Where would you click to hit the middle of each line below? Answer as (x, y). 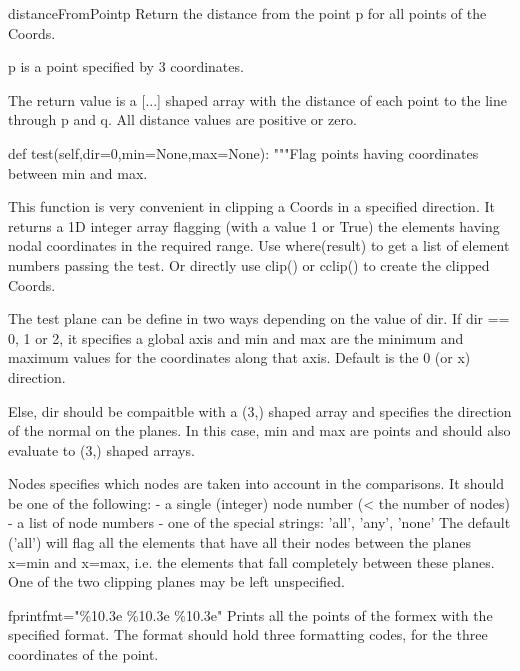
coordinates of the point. (83, 654)
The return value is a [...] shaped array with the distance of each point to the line (257, 99)
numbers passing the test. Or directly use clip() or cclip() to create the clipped (249, 264)
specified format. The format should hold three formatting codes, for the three (248, 634)
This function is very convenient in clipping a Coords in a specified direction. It (251, 206)
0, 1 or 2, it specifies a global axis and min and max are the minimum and (236, 337)
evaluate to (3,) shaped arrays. (101, 449)
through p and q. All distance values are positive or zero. (182, 119)
